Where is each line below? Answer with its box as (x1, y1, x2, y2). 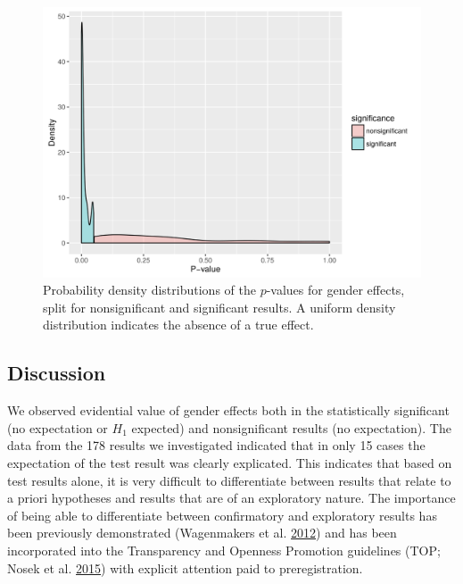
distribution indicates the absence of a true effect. (43, 315, 314, 334)
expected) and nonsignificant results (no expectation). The (131, 418, 451, 437)
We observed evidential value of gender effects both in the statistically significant (7, 401, 450, 420)
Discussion (7, 359, 106, 387)
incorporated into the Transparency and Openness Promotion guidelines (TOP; (7, 541, 441, 559)
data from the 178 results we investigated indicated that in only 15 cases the (7, 436, 426, 455)
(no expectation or (7, 418, 108, 437)
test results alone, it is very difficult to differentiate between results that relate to (7, 471, 451, 489)
